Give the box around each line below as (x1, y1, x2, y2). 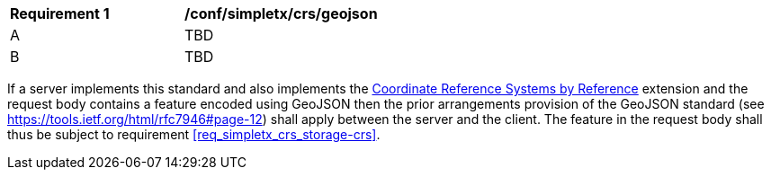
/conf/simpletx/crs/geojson (184, 4, 378, 22)
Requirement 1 (10, 4, 110, 22)
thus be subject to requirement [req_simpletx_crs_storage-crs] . (7, 127, 381, 142)
